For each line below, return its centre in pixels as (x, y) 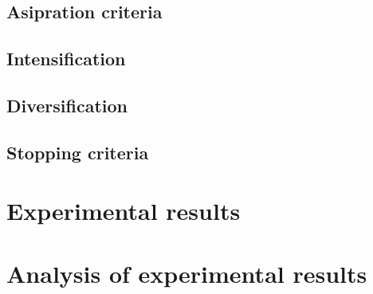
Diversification (67, 105)
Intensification (66, 59)
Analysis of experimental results (187, 273)
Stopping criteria (78, 152)
